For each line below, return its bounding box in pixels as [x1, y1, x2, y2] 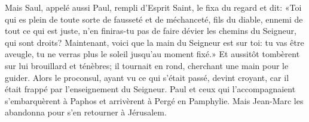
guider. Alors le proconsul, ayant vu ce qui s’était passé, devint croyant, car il [5, 71, 289, 83]
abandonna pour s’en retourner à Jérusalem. [5, 106, 167, 118]
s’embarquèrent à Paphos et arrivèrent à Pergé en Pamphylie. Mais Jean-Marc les [5, 94, 304, 107]
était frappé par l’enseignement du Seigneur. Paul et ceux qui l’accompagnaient [5, 83, 296, 95]
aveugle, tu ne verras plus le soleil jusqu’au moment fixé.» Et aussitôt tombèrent [5, 48, 300, 60]
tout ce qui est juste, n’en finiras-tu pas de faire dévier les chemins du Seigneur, [5, 24, 296, 37]
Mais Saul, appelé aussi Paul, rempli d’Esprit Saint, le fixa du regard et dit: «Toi [5, 1, 302, 13]
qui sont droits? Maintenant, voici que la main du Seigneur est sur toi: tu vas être [5, 36, 304, 48]
